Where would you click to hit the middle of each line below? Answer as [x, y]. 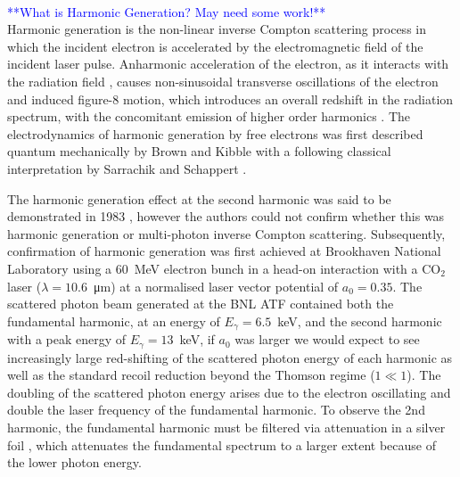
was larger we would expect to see [327, 339]
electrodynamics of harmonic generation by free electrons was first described [215, 133]
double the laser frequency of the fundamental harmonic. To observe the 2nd [216, 410]
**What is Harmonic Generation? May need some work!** [167, 11]
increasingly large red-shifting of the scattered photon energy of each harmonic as [230, 357]
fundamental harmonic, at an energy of [114, 321]
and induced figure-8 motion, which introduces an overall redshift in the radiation [230, 99]
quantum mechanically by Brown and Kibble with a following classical [199, 151]
